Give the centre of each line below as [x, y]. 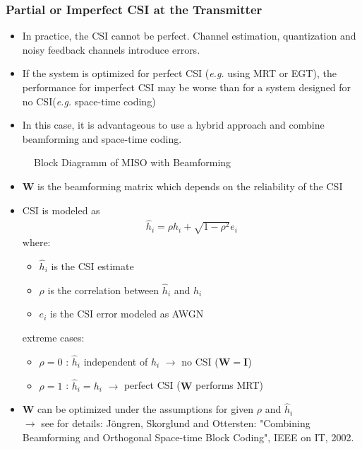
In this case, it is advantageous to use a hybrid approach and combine [173, 125]
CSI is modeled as [61, 210]
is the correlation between [103, 290]
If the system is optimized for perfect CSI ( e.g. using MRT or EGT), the [179, 73]
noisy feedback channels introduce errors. [111, 49]
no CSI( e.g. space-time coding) [89, 101]
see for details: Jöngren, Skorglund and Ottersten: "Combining [176, 422]
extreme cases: [53, 337]
